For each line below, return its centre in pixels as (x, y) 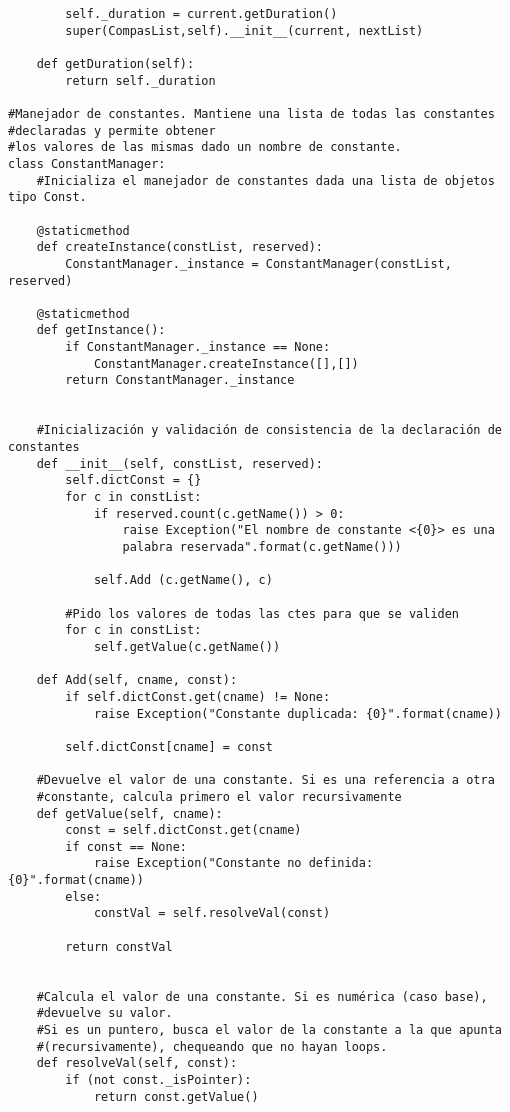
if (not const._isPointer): (158, 1080)
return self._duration (140, 80)
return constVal (119, 946)
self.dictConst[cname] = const (169, 746)
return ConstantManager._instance (180, 380)
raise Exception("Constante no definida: (233, 863)
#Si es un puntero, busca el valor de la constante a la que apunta (269, 1030)
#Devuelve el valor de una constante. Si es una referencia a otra (265, 780)
